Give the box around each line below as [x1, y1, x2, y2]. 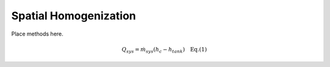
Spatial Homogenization [11, 9, 136, 22]
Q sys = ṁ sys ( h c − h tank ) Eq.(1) [121, 46, 207, 54]
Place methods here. [11, 30, 64, 37]
